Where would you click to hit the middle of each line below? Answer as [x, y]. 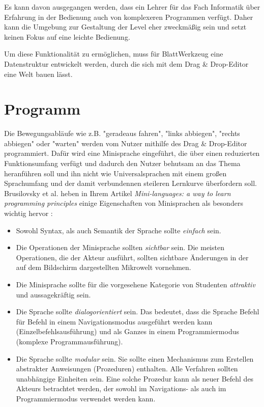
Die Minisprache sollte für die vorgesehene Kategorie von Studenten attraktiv [136, 284]
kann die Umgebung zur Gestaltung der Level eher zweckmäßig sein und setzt [125, 27]
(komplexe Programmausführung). [69, 341]
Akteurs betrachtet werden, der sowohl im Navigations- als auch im [121, 388]
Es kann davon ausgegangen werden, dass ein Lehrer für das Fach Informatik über [132, 7]
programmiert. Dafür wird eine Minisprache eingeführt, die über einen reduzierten [132, 153]
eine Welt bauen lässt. [38, 74]
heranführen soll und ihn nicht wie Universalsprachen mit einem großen [115, 173]
